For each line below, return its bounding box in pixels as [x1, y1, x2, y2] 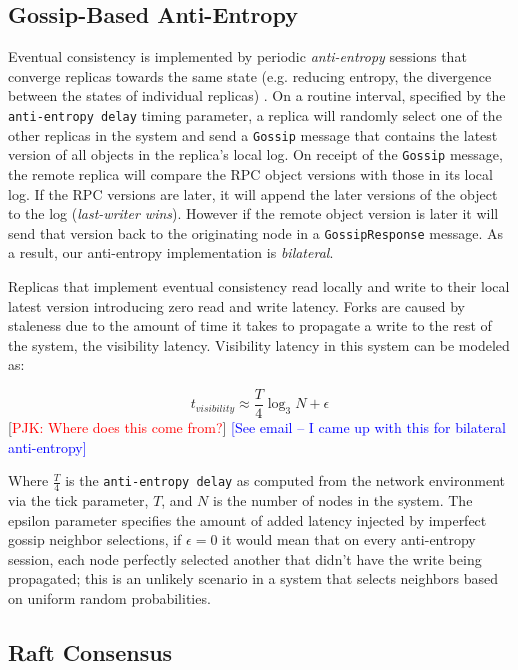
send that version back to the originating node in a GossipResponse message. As [8, 222, 504, 243]
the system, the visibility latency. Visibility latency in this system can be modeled [8, 334, 510, 355]
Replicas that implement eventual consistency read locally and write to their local [8, 275, 510, 296]
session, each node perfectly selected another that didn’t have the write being [8, 548, 482, 569]
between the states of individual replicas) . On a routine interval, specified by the [8, 85, 506, 106]
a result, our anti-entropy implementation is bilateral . [8, 242, 334, 263]
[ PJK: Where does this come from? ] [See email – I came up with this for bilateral [8, 417, 506, 438]
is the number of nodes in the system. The [213, 490, 473, 511]
